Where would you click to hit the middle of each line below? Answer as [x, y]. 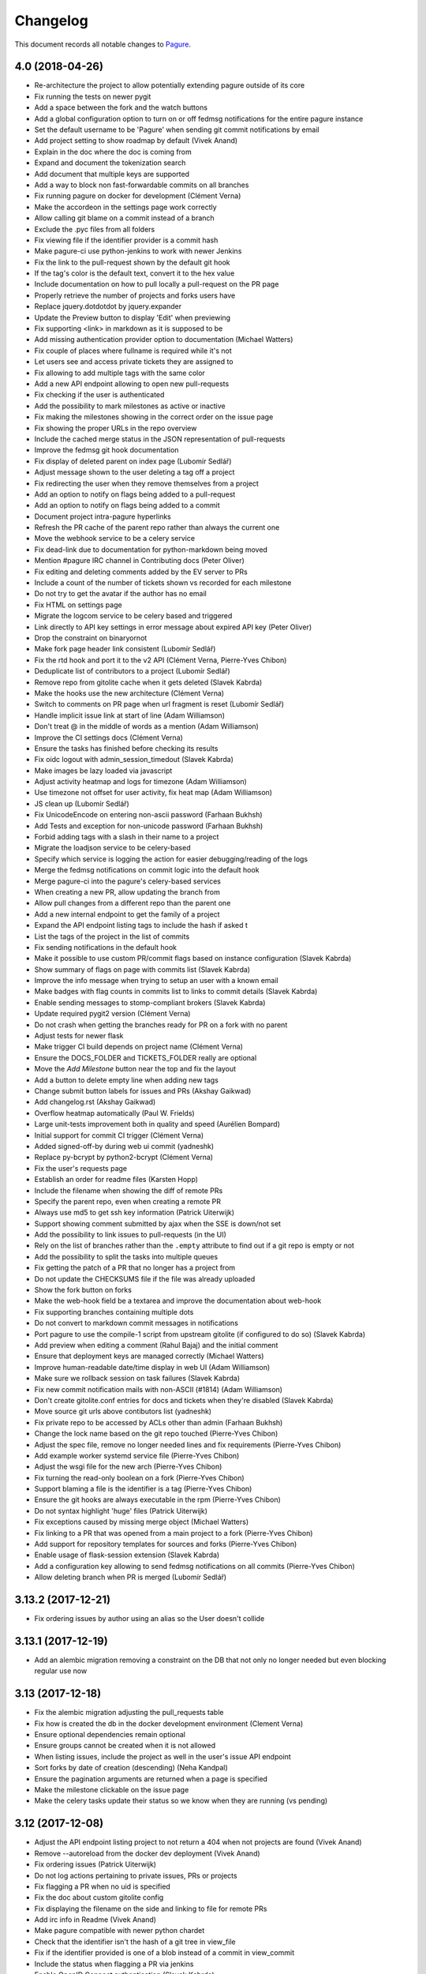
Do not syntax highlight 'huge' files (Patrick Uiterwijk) [121, 1511]
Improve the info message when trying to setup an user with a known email [157, 981]
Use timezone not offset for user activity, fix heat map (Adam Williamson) [153, 793]
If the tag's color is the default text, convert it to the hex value [135, 273]
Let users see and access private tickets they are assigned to [134, 362]
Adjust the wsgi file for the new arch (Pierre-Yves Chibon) [128, 1467]
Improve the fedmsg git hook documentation [106, 450]
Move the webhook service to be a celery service [115, 539]
